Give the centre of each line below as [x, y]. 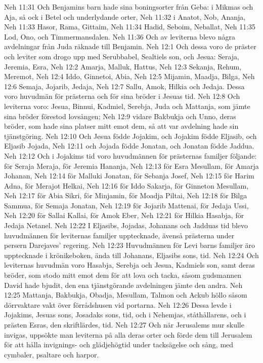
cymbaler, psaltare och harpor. [52, 354]
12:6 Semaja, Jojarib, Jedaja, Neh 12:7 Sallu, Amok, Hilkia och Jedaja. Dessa [124, 86]
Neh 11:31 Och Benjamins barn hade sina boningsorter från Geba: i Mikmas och [129, 7]
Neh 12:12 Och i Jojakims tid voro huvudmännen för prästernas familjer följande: [130, 155]
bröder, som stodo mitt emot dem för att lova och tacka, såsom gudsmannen [123, 275]
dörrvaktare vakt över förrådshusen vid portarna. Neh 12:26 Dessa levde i [118, 304]
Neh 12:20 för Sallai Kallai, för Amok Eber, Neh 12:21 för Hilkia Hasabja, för [124, 215]
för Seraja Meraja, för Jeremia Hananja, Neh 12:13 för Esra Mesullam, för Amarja [131, 166]
